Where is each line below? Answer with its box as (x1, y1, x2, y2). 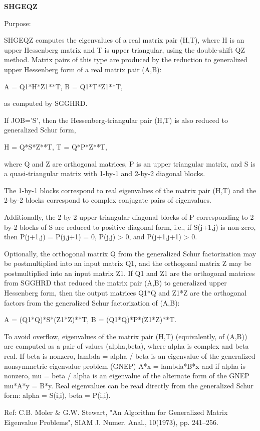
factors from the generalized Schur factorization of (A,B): (4, 297, 180, 308)
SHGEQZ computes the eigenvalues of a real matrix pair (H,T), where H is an (4, 35, 244, 45)
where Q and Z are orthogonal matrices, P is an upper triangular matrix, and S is (4, 158, 255, 169)
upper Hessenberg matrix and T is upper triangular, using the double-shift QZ (4, 44, 245, 55)
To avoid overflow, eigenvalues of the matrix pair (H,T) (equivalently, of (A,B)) (4, 331, 247, 341)
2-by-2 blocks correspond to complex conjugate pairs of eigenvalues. (4, 195, 211, 205)
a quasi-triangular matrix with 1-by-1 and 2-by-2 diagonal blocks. (4, 168, 205, 179)
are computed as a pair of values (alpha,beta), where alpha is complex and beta (4, 341, 249, 351)
